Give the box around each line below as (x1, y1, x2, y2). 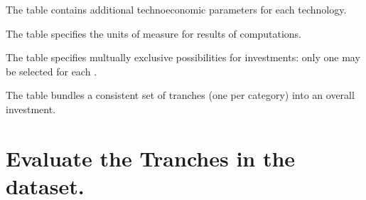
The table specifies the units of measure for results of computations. (6, 26, 301, 41)
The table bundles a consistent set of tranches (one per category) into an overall (6, 88, 355, 102)
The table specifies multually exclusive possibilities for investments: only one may (6, 50, 360, 65)
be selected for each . (6, 63, 97, 78)
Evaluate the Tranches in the (6, 143, 296, 172)
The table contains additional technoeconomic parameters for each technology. (6, 2, 347, 16)
